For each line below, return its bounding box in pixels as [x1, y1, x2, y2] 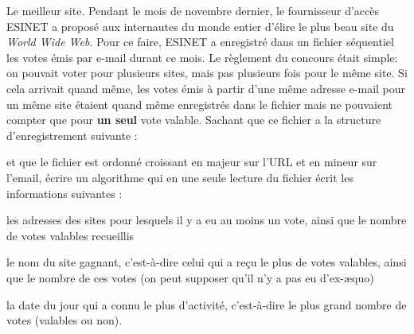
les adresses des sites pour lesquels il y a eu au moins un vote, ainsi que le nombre [6, 212, 407, 228]
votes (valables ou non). [6, 312, 123, 328]
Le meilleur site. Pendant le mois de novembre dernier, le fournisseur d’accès [6, 2, 380, 18]
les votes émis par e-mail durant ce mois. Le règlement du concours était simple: [6, 49, 398, 65]
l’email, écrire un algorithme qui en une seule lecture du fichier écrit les [6, 169, 353, 185]
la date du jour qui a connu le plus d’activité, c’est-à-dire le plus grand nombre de [6, 296, 407, 313]
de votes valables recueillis [6, 227, 135, 243]
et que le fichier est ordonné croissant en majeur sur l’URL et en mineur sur [6, 153, 377, 170]
